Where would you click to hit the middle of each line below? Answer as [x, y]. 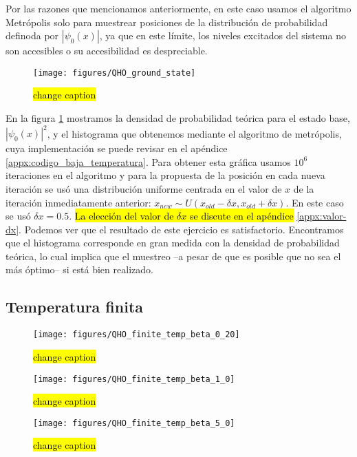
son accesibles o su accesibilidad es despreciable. [107, 51]
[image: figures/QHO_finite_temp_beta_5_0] [134, 423]
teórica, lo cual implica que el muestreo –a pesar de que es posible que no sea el [173, 256]
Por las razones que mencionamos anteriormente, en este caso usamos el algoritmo [178, 8]
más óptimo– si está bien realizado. [79, 269]
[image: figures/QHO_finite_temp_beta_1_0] [134, 379]
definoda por [32, 35]
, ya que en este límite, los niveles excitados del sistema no [223, 35]
